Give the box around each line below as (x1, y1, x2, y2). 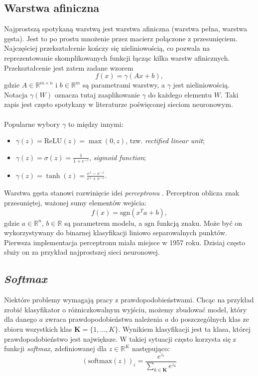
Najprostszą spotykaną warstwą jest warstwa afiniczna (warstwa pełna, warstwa (4, 23, 248, 34)
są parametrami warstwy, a (82, 80, 165, 90)
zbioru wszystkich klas (4, 323, 72, 334)
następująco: (132, 343, 170, 354)
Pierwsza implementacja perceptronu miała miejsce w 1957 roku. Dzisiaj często (4, 237, 246, 247)
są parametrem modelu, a (64, 217, 142, 228)
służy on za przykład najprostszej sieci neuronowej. (4, 247, 160, 257)
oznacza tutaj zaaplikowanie (54, 89, 140, 99)
